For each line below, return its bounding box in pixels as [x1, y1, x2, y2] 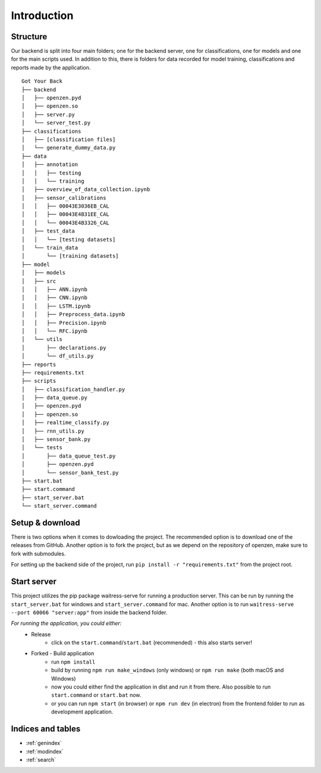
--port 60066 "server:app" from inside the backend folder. [11, 609, 168, 616]
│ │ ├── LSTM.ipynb [21, 302, 91, 309]
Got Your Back [21, 78, 62, 85]
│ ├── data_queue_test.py [21, 452, 116, 459]
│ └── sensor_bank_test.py [21, 469, 119, 476]
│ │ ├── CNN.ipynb [21, 295, 88, 301]
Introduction [11, 9, 74, 22]
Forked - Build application [31, 650, 95, 657]
